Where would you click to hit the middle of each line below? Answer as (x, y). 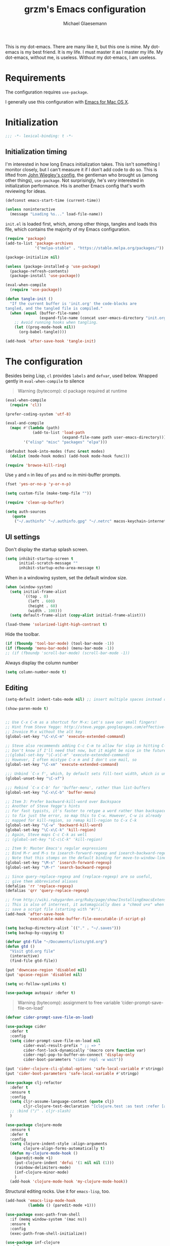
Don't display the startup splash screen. (47, 549)
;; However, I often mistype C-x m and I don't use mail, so (71, 760)
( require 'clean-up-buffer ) (35, 503)
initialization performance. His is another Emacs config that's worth (75, 185)
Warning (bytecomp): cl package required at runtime (72, 391)
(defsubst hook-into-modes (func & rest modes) (55, 451)
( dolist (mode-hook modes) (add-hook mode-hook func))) (70, 456)
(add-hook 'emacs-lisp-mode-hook (40, 1201)
